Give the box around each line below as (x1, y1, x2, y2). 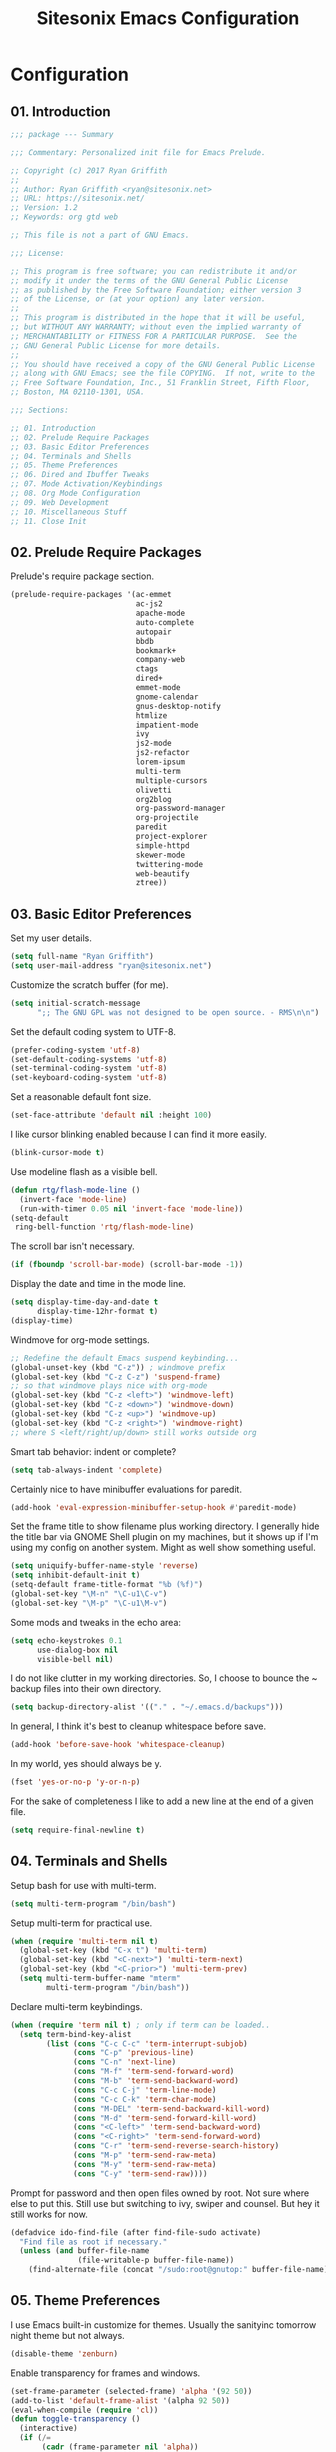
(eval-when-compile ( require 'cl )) (10, 2405, 159, 2415)
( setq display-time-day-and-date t (10, 1297, 159, 1307)
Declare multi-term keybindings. (10, 2000, 143, 2012)
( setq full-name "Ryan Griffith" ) (10, 952, 155, 962)
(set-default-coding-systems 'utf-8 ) (10, 1054, 168, 1064)
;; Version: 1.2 (10, 203, 78, 213)
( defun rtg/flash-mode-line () (10, 1185, 141, 1195)
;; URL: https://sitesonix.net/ (10, 193, 145, 204)
